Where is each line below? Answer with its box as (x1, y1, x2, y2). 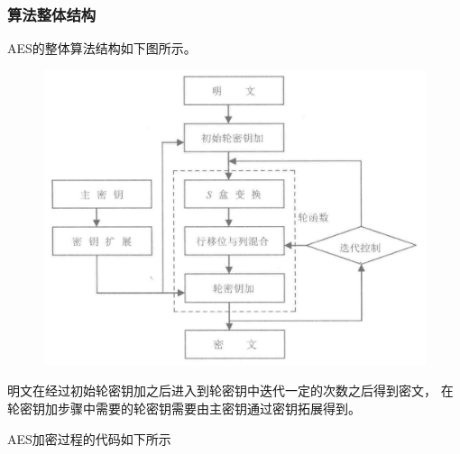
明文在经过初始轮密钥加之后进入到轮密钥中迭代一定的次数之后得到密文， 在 (7, 381, 454, 400)
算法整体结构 (7, 3, 97, 25)
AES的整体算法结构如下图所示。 (7, 39, 197, 58)
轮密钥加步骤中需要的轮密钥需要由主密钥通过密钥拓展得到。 (7, 398, 361, 417)
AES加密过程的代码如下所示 (7, 429, 171, 448)
